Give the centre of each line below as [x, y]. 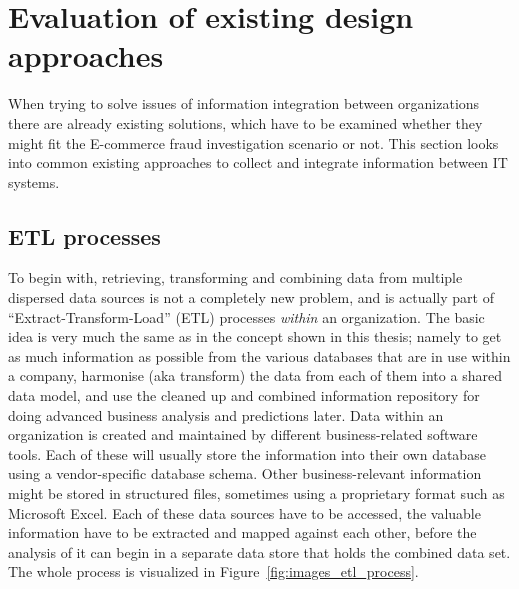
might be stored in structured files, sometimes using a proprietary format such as [256, 493]
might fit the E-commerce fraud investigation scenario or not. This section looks [253, 142]
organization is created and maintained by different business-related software [243, 434]
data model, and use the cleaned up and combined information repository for [244, 395]
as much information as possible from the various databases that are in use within [259, 355]
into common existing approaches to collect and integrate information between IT [258, 162]
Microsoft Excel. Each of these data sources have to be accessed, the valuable [244, 512]
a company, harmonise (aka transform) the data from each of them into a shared [255, 375]
